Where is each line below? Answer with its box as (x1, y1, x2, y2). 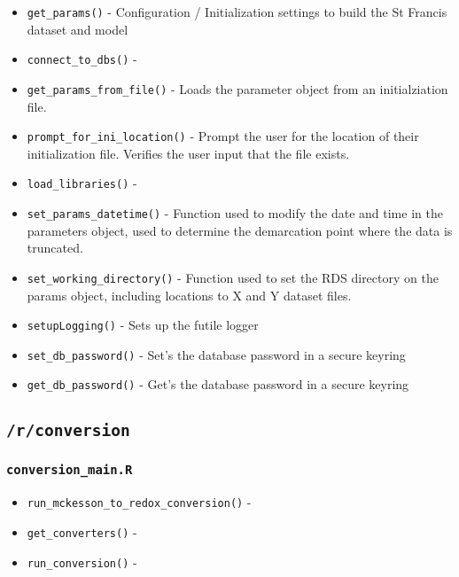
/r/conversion (6, 420, 130, 440)
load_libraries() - (27, 174, 137, 192)
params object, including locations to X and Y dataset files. (27, 285, 352, 304)
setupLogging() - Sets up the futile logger (27, 316, 259, 334)
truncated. (27, 238, 83, 257)
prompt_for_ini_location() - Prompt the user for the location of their (27, 127, 419, 145)
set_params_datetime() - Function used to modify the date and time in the (27, 204, 443, 222)
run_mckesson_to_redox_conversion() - (27, 493, 252, 511)
